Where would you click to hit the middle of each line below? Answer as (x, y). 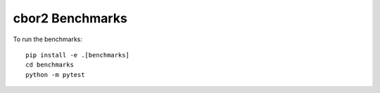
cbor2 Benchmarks (70, 18)
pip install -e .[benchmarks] (78, 55)
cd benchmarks (50, 65)
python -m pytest (55, 74)
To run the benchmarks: (47, 39)
